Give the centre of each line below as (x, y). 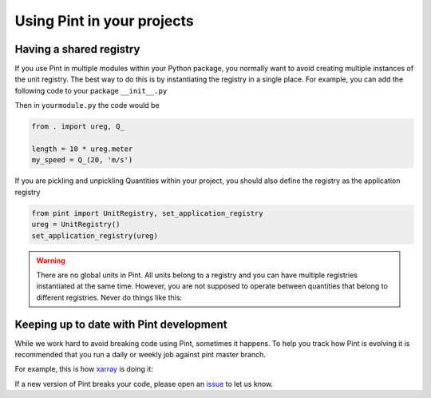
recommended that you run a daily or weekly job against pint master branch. (140, 354)
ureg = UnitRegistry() (76, 225)
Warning (51, 261)
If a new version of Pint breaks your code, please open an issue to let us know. (144, 384)
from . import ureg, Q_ (78, 127)
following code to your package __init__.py (91, 90)
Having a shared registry (77, 49)
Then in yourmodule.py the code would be (87, 105)
